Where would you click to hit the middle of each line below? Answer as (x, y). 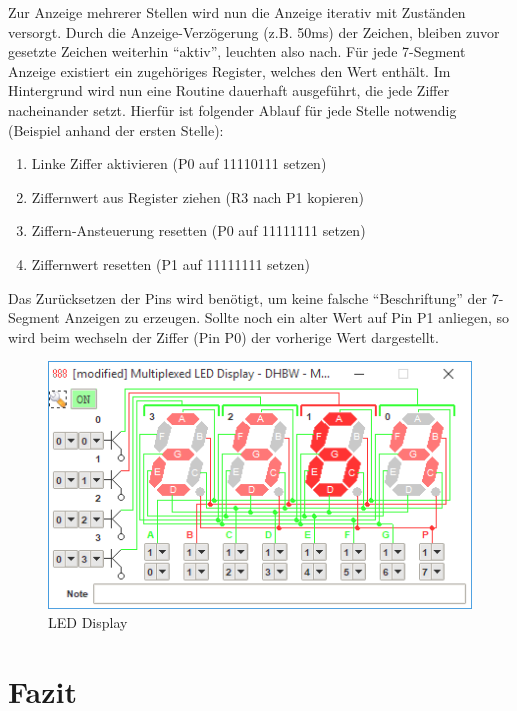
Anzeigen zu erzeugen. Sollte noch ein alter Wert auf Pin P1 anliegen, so (287, 317)
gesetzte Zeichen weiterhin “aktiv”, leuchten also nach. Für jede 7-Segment (237, 51)
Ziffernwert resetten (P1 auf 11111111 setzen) (170, 263)
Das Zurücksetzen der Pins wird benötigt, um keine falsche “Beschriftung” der (248, 297)
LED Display (88, 622)
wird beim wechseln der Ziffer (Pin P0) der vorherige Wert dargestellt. (223, 336)
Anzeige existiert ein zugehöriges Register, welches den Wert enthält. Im (229, 70)
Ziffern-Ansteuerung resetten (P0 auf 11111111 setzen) (198, 230)
